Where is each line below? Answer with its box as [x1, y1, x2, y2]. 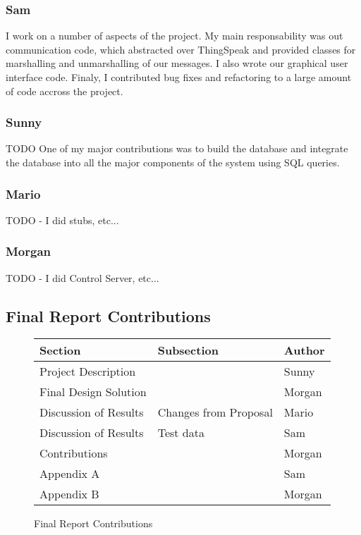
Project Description [39, 363, 136, 380]
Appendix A [39, 465, 100, 482]
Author [283, 342, 325, 359]
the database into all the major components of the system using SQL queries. [6, 155, 340, 169]
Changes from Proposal [157, 404, 273, 421]
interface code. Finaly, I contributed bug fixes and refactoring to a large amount [6, 70, 352, 84]
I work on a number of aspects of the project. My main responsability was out [6, 28, 343, 43]
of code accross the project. [6, 83, 123, 98]
